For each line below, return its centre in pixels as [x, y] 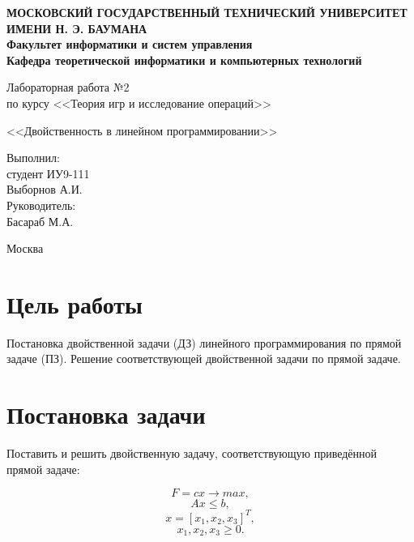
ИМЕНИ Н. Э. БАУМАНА [77, 28]
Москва [25, 248]
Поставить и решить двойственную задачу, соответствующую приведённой [192, 453]
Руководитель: [41, 205]
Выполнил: [33, 158]
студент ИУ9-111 [48, 173]
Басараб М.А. [40, 221]
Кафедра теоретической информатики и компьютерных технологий [184, 60]
